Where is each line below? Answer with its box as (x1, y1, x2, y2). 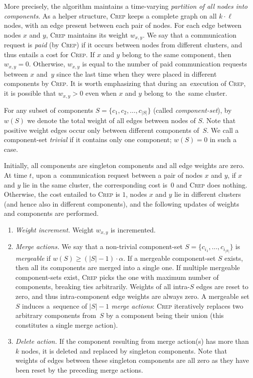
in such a (210, 134, 237, 145)
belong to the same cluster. (144, 88, 228, 98)
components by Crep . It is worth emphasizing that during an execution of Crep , (4, 78, 246, 88)
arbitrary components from (15, 310, 96, 320)
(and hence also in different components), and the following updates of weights (4, 198, 239, 209)
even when (85, 88, 117, 98)
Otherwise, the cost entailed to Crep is (4, 189, 120, 199)
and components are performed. (4, 208, 99, 218)
